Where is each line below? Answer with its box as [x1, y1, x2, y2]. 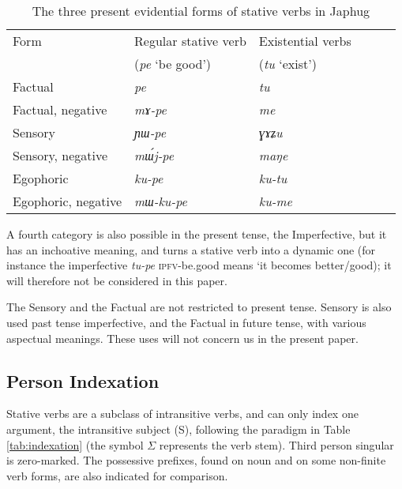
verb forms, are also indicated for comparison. [6, 467, 228, 483]
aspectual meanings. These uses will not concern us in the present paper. [6, 329, 359, 346]
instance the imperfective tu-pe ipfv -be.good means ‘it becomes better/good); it [6, 257, 392, 273]
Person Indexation [6, 368, 160, 393]
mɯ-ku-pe [134, 192, 187, 210]
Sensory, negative [13, 146, 108, 164]
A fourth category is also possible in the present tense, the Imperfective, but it [6, 226, 387, 242]
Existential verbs [258, 32, 351, 50]
